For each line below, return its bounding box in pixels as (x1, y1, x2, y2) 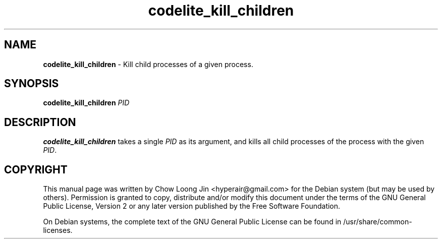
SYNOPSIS (4, 77, 59, 90)
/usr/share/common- (343, 217, 412, 226)
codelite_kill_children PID (43, 98, 130, 107)
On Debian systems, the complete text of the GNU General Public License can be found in (43, 217, 342, 226)
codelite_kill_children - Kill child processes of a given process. (43, 59, 253, 69)
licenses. (43, 226, 73, 235)
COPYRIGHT (4, 163, 68, 176)
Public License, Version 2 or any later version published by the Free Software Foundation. (43, 202, 341, 211)
